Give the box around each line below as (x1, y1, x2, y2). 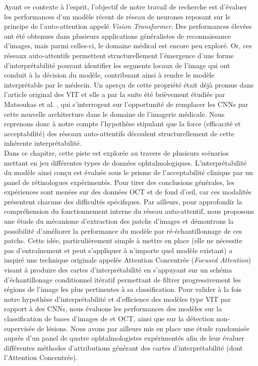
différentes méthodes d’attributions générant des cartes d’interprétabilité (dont (4, 342, 243, 353)
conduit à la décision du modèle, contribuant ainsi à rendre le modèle (4, 70, 215, 80)
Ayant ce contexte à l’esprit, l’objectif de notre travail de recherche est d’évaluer (4, 1, 247, 11)
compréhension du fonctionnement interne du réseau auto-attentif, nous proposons (4, 206, 254, 216)
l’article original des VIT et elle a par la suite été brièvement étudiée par (4, 89, 225, 99)
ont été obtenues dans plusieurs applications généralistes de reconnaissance (4, 30, 231, 41)
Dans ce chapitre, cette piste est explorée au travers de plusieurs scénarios (4, 147, 229, 158)
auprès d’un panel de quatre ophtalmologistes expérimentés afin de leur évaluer (4, 333, 245, 343)
